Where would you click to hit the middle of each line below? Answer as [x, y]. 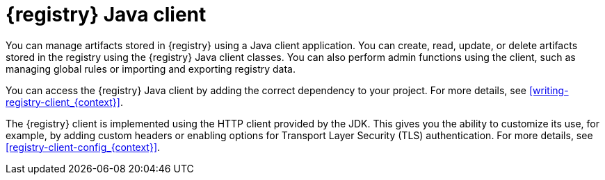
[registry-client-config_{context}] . [83, 147]
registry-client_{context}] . [64, 102]
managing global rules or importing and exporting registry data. [151, 69]
